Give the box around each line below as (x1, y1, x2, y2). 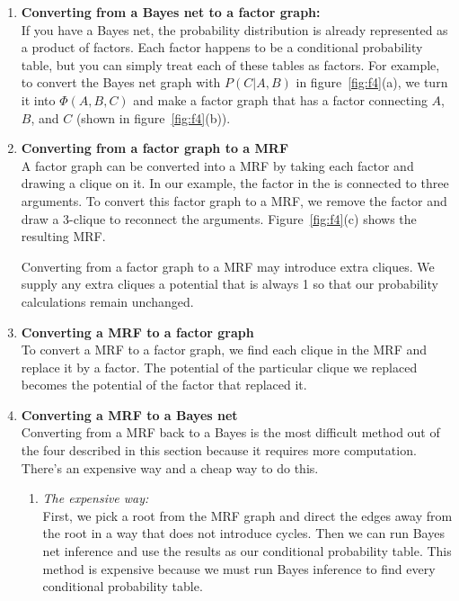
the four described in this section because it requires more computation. (21, 441, 417, 460)
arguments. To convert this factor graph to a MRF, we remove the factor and (21, 191, 447, 210)
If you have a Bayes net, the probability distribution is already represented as (21, 20, 448, 39)
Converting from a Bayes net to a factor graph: (21, 3, 321, 21)
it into (21, 90, 56, 109)
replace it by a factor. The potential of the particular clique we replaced (21, 357, 418, 376)
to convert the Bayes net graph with (21, 73, 221, 92)
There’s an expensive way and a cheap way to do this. (21, 458, 319, 477)
